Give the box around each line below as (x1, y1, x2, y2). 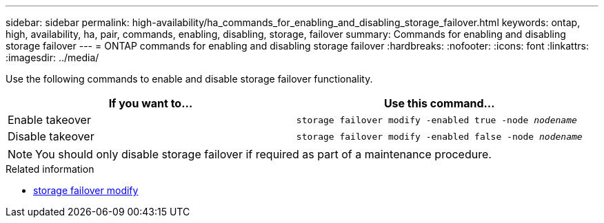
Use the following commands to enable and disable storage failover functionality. (6, 73, 373, 85)
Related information (6, 163, 94, 175)
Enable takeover (8, 113, 91, 127)
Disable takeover (8, 129, 94, 143)
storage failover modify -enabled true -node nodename (296, 114, 577, 125)
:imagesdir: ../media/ (6, 52, 99, 63)
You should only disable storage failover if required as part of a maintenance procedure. (35, 147, 492, 161)
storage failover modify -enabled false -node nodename (296, 131, 583, 142)
